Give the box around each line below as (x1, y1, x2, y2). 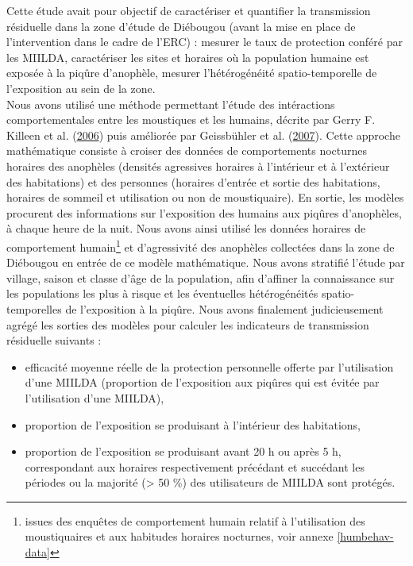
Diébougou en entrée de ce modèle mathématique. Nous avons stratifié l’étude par (6, 254, 405, 271)
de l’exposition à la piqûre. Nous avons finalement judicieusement (65, 300, 384, 317)
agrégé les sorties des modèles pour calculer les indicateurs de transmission (6, 316, 369, 333)
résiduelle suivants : (6, 332, 102, 348)
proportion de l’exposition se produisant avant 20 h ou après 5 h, (25, 443, 342, 460)
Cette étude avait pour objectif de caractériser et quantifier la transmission (6, 2, 371, 18)
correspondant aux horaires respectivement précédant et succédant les (25, 458, 365, 475)
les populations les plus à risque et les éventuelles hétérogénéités (6, 285, 318, 302)
